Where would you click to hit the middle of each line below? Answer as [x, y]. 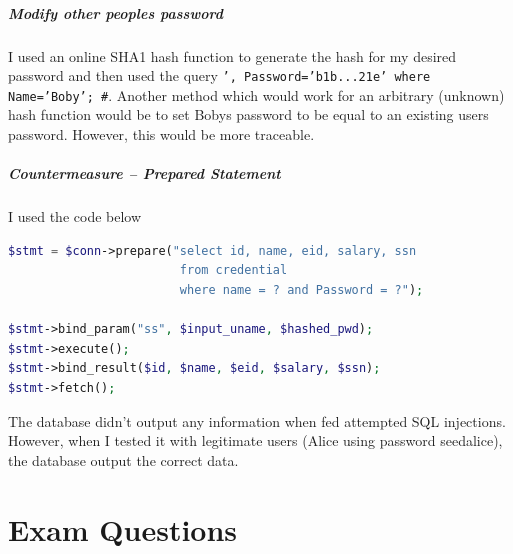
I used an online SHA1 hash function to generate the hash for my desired [232, 55]
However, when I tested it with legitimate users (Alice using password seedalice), [255, 440]
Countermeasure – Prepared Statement [144, 173]
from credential [233, 270]
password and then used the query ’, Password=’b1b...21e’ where [219, 75]
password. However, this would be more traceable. [161, 134]
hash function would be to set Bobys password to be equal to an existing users [248, 114]
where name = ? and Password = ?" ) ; [301, 290]
